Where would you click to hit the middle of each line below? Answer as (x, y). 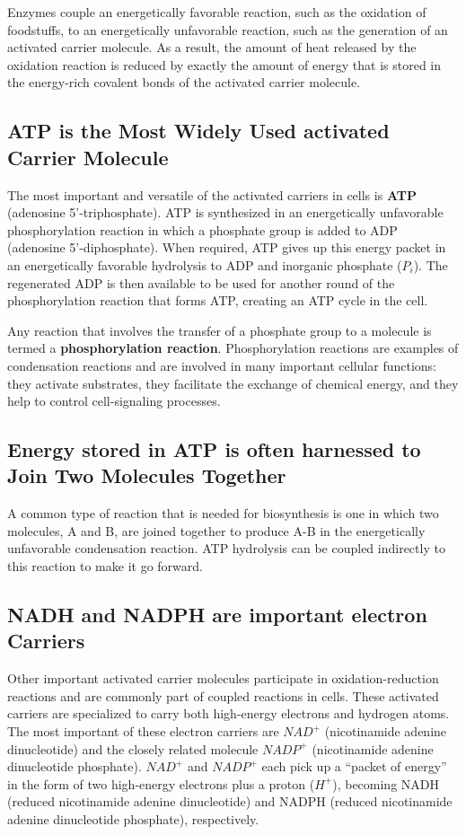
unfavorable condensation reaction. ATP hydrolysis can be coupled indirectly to (226, 548)
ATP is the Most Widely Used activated (198, 131)
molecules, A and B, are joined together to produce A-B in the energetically (216, 530)
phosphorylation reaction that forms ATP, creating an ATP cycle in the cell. (218, 300)
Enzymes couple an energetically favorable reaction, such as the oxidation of (217, 12)
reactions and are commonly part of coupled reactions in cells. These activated (223, 695)
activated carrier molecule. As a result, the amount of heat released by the (212, 47)
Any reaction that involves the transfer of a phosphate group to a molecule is (220, 330)
